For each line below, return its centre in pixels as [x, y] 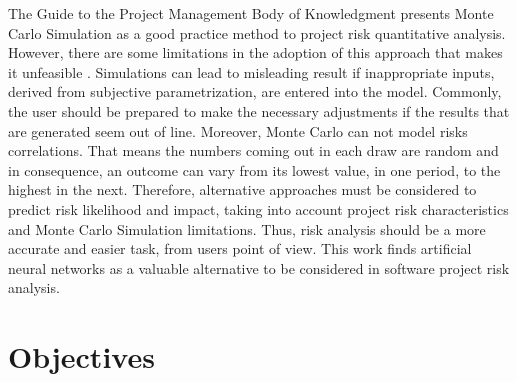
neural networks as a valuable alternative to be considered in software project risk [259, 267]
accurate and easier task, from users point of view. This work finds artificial [240, 248]
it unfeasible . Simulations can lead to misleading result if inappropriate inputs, [251, 71]
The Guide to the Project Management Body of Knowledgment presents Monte [251, 13]
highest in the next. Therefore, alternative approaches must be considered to [242, 189]
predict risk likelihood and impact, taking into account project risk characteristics [258, 208]
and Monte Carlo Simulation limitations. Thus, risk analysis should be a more [247, 228]
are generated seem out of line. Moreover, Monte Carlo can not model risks [238, 130]
